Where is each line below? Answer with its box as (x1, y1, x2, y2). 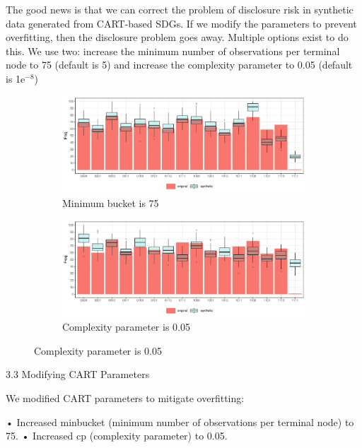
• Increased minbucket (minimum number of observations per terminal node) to (6, 414, 354, 429)
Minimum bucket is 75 (62, 195, 159, 210)
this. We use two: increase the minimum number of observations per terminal (6, 43, 340, 58)
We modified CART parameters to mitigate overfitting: (6, 390, 245, 405)
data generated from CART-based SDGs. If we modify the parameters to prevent (6, 16, 357, 30)
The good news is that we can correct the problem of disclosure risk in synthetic (6, 2, 354, 16)
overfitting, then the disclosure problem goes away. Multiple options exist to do (6, 30, 349, 45)
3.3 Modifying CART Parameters (6, 367, 150, 382)
